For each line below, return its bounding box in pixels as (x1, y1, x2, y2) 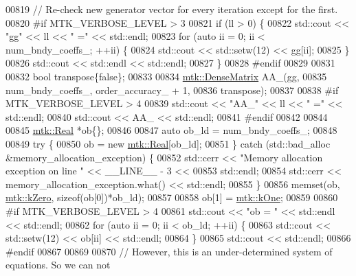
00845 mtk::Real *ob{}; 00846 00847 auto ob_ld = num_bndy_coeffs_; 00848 (5, 123, 337, 137)
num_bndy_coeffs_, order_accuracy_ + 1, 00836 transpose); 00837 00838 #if (5, 82, 339, 97)
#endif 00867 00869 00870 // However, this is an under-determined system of (5, 244, 333, 258)
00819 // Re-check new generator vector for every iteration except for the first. (5, 2, 338, 16)
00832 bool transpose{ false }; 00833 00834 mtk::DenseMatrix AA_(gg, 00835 (5, 69, 327, 83)
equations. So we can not (5, 257, 111, 272)
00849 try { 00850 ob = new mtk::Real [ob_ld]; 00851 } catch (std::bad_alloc (5, 136, 331, 150)
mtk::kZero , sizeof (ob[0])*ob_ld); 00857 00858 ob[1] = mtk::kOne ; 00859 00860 (5, 190, 338, 205)
